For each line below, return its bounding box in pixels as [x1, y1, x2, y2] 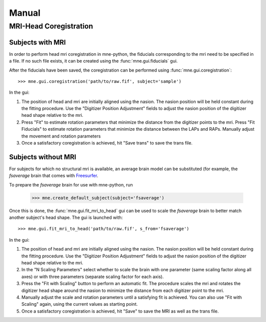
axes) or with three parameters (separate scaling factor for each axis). [21, 274, 164, 280]
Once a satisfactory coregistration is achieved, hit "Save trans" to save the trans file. [21, 140, 193, 146]
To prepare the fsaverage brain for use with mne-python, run [9, 181, 133, 187]
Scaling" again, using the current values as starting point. [21, 301, 138, 307]
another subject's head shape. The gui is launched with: [9, 215, 123, 220]
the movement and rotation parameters [21, 133, 101, 139]
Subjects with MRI [9, 38, 66, 46]
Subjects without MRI [9, 153, 76, 161]
